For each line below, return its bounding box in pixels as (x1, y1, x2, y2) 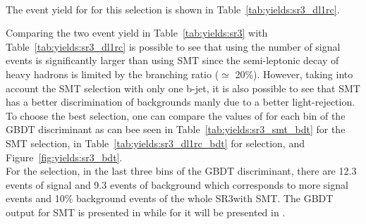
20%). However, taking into (235, 66, 353, 81)
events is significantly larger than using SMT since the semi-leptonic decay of (6, 53, 339, 68)
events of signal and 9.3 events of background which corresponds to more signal (6, 177, 348, 192)
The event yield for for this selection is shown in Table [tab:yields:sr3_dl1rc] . (6, 1, 340, 16)
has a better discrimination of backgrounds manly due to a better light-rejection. (6, 94, 355, 109)
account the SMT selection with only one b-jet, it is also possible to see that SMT (6, 80, 360, 95)
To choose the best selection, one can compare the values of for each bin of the (6, 108, 346, 123)
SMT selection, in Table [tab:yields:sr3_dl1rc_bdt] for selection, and (6, 135, 305, 150)
